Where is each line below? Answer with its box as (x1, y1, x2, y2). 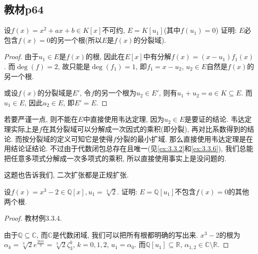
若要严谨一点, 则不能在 (4, 114, 78, 124)
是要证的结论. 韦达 (184, 114, 245, 124)
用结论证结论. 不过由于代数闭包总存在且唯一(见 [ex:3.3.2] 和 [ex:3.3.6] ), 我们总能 (4, 143, 254, 154)
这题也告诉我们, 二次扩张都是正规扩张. (4, 169, 129, 180)
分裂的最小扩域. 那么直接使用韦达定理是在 (116, 133, 253, 144)
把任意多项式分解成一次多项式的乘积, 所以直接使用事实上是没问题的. (4, 153, 227, 163)
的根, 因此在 (86, 51, 125, 62)
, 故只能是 (58, 61, 90, 71)
